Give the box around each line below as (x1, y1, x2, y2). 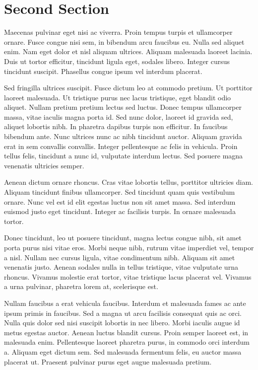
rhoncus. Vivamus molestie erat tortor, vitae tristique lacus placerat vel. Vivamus (4, 271, 252, 282)
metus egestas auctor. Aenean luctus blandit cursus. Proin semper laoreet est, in (4, 327, 249, 337)
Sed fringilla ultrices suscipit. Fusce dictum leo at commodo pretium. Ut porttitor (4, 82, 253, 93)
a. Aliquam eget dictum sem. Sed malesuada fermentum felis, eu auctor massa (4, 346, 242, 357)
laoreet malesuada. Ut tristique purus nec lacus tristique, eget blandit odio (4, 92, 231, 102)
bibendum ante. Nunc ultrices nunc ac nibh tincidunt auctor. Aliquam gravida (4, 131, 242, 142)
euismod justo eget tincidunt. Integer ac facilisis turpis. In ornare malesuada (4, 206, 236, 217)
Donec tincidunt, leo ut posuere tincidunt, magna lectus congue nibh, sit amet (4, 232, 242, 243)
